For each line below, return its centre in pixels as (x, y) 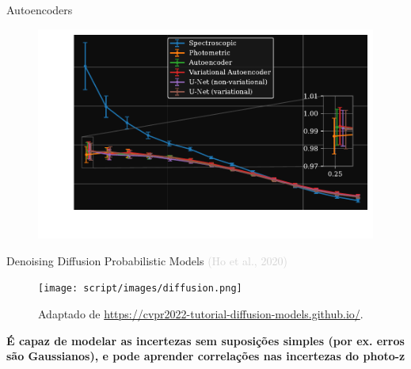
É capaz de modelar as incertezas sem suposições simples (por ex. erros (205, 340)
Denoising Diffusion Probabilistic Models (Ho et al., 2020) (147, 260)
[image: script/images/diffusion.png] (140, 289)
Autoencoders (40, 10)
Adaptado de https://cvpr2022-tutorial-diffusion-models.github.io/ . (201, 314)
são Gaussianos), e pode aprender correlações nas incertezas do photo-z (206, 356)
